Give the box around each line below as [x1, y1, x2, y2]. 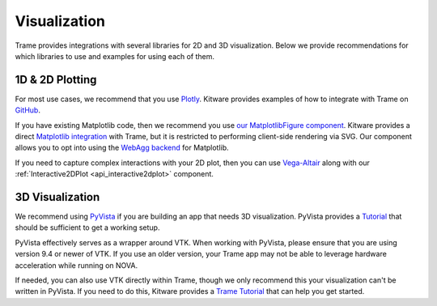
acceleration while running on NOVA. [15, 260, 138, 270]
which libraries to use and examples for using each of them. [15, 51, 214, 61]
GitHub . [15, 105, 40, 115]
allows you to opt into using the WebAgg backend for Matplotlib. [15, 142, 230, 153]
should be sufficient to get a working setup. [15, 223, 160, 232]
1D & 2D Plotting [15, 73, 97, 87]
